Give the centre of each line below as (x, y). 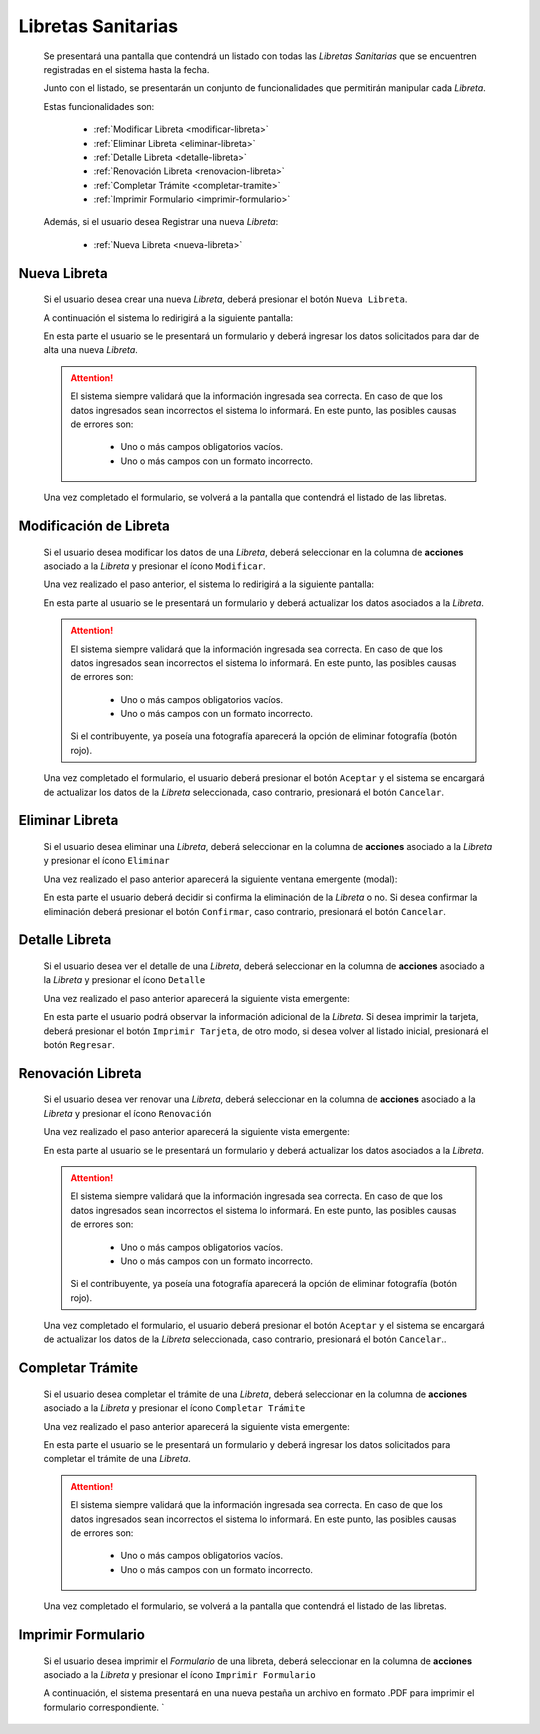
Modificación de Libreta (94, 525)
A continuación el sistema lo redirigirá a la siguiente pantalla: (168, 317)
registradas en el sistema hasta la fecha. (126, 69)
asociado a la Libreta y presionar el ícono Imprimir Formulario (179, 1674)
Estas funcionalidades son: (99, 106)
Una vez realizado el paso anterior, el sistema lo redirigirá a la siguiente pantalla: (209, 584)
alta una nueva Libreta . (91, 350)
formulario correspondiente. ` (104, 1707)
